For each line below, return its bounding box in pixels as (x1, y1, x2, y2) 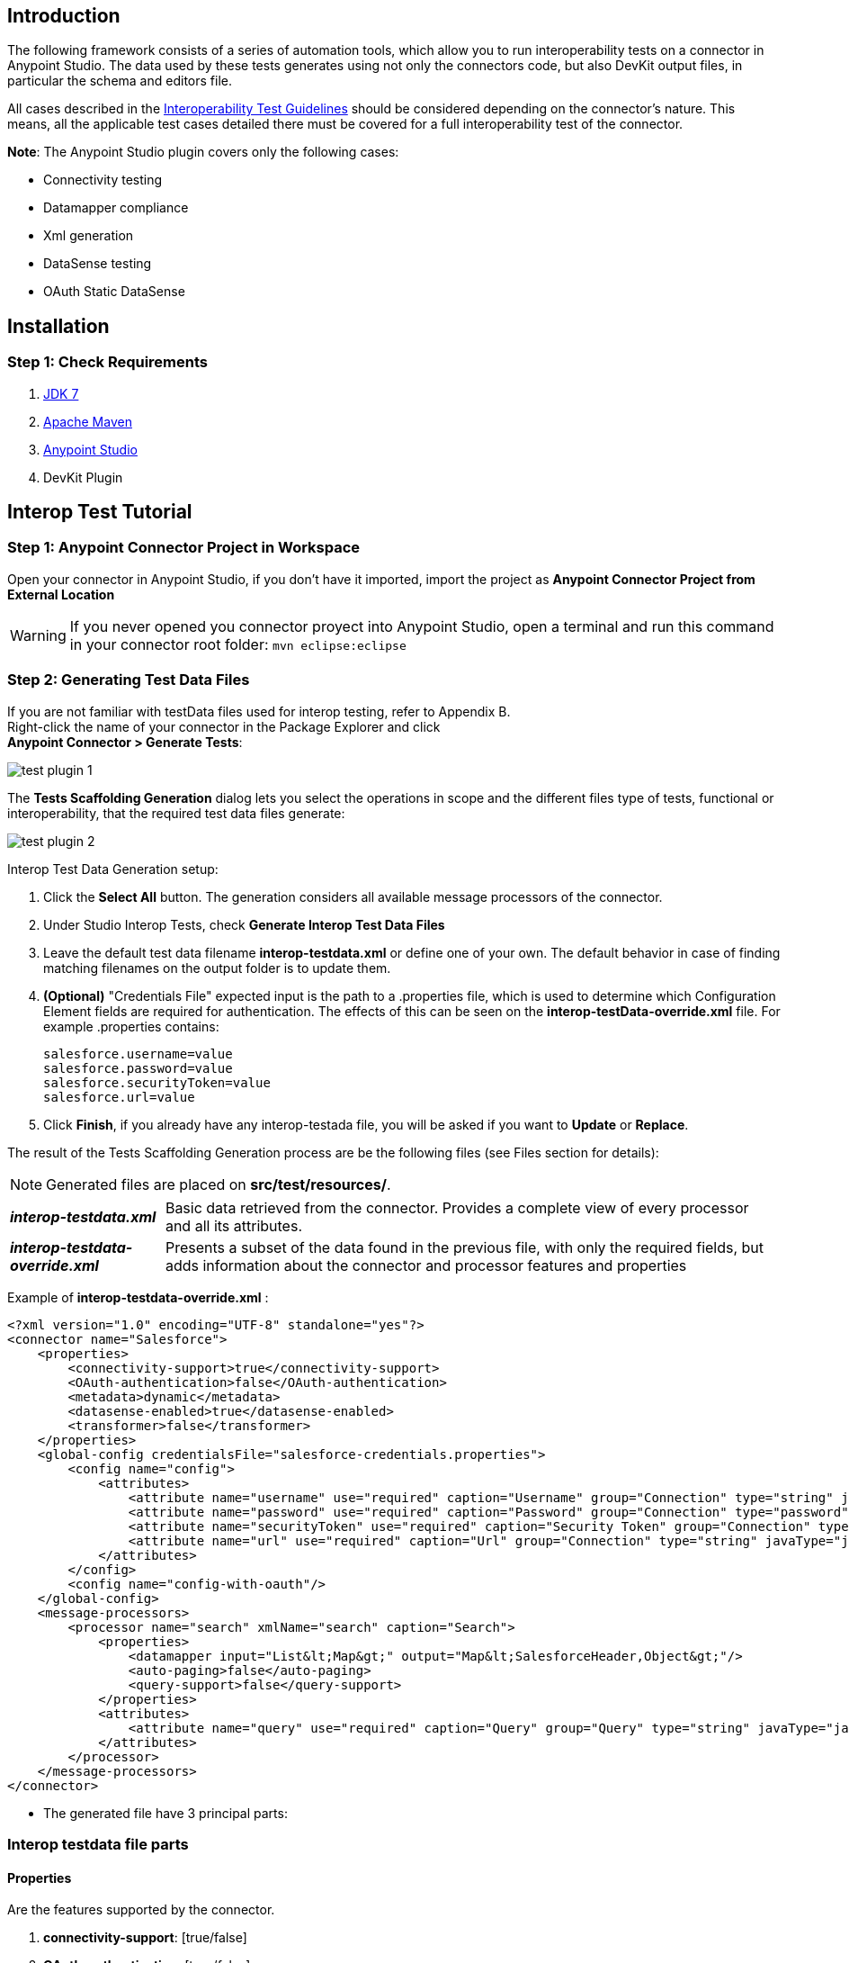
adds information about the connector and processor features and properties (165, 1256, 687, 1274)
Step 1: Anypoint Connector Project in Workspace (7, 538, 361, 557)
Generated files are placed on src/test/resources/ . (46, 1175, 391, 1193)
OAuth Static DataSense (43, 284, 185, 300)
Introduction (7, 5, 121, 27)
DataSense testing (43, 256, 152, 272)
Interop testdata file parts (7, 1834, 189, 1853)
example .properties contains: (43, 1018, 219, 1034)
